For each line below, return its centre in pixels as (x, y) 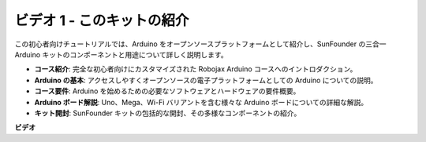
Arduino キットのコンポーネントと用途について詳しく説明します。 (121, 54)
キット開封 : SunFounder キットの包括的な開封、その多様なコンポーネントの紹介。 (168, 113)
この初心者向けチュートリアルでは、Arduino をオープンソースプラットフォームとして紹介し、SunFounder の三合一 (200, 44)
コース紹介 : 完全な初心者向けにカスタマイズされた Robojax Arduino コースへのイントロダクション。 (196, 69)
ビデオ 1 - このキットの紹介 (102, 20)
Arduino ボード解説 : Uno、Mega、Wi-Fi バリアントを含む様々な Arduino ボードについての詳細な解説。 (201, 102)
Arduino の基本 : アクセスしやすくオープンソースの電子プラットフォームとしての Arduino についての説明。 (206, 80)
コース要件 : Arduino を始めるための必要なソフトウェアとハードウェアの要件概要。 (167, 91)
